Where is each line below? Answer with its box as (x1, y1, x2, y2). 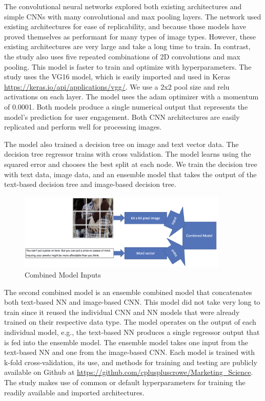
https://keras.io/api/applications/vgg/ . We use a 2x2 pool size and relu (4, 81, 230, 92)
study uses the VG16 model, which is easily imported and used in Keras (4, 71, 231, 82)
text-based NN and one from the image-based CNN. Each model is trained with (4, 347, 255, 357)
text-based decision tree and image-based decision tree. (4, 179, 176, 189)
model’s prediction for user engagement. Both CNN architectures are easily (4, 111, 240, 122)
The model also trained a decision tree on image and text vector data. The (4, 138, 239, 149)
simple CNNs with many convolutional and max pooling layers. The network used (4, 11, 261, 22)
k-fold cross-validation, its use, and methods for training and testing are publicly (4, 356, 257, 367)
